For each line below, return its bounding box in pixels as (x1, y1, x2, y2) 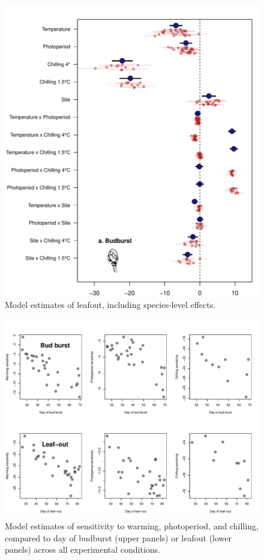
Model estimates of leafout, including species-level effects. (5, 298, 216, 311)
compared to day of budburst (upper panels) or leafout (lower (5, 531, 232, 544)
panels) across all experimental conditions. (5, 543, 160, 556)
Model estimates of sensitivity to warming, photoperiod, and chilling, (5, 519, 259, 532)
